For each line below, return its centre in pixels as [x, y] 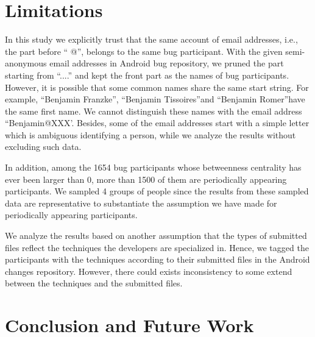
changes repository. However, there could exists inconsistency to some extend [149, 271]
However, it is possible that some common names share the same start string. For [157, 87]
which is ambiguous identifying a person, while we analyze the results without [150, 134]
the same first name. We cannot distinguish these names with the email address [154, 111]
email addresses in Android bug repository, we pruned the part [167, 63]
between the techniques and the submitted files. [94, 283]
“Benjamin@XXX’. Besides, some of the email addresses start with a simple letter [157, 123]
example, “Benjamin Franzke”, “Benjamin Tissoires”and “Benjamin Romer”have [155, 99]
